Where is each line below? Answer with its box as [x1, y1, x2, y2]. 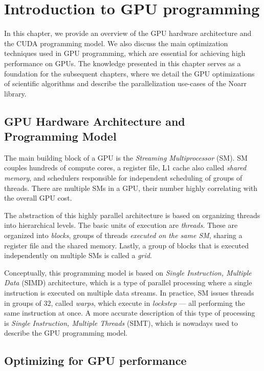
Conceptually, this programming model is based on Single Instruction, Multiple [4, 267, 252, 278]
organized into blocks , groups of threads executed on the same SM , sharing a [4, 230, 243, 241]
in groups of [4, 297, 41, 308]
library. [4, 88, 27, 99]
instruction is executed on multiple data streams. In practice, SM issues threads [4, 287, 254, 298]
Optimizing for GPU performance [4, 353, 187, 368]
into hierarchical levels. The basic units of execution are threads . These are [4, 220, 238, 230]
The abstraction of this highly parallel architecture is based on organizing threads [4, 209, 260, 220]
